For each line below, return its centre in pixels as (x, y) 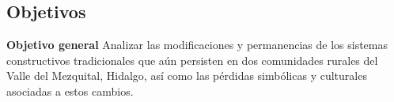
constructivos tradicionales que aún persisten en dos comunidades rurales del (192, 60)
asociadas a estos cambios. (70, 91)
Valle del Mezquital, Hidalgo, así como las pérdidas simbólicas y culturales (187, 76)
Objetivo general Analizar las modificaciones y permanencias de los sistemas (197, 45)
